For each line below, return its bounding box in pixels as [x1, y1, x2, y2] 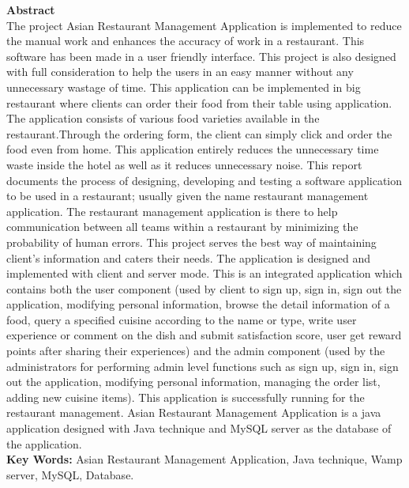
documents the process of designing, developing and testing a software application [6, 172, 403, 188]
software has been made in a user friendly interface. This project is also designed [6, 47, 396, 64]
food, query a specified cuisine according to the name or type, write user [6, 311, 357, 327]
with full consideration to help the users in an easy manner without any [6, 63, 354, 80]
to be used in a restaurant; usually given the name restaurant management [6, 187, 369, 204]
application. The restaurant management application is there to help [6, 202, 338, 219]
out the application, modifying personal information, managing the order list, [6, 373, 381, 390]
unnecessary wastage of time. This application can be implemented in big [6, 78, 361, 95]
